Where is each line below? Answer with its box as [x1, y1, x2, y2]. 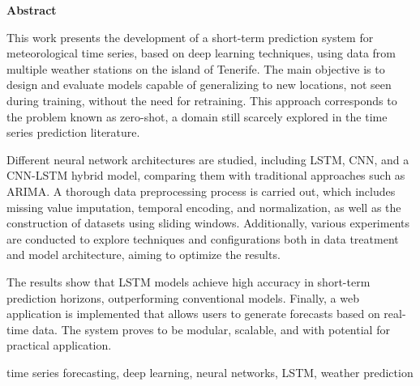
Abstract [6, 2, 57, 18]
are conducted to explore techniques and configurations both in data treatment [6, 230, 399, 247]
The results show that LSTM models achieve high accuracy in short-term [6, 273, 371, 290]
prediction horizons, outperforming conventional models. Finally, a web [6, 289, 359, 306]
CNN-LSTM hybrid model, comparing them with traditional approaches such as [6, 167, 405, 184]
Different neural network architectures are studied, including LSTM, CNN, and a [6, 151, 409, 168]
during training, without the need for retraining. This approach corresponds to [6, 91, 397, 108]
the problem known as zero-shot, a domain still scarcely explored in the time [6, 108, 388, 125]
